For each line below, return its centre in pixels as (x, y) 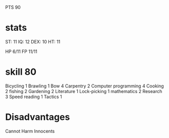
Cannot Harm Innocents (30, 131)
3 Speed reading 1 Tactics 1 (34, 97)
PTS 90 (13, 7)
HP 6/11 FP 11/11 (21, 51)
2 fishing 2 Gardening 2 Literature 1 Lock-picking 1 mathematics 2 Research (84, 91)
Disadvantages (38, 117)
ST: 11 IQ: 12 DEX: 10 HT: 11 (33, 41)
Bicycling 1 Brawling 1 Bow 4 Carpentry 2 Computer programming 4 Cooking (84, 86)
